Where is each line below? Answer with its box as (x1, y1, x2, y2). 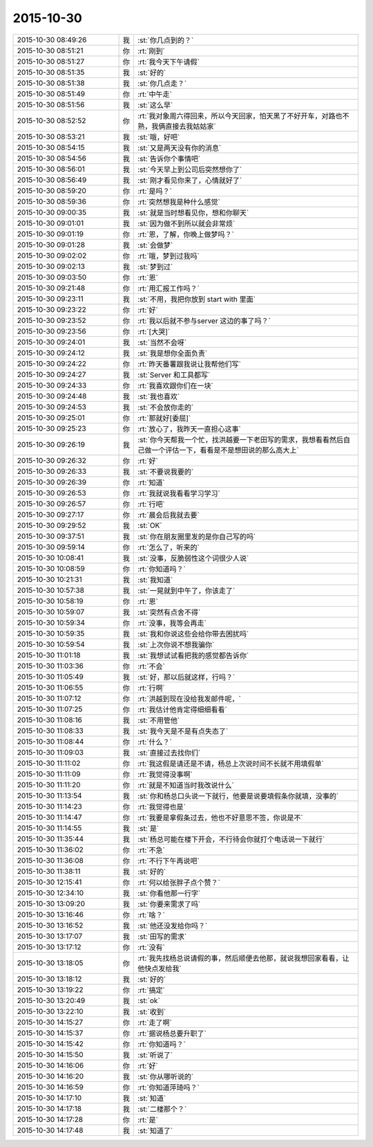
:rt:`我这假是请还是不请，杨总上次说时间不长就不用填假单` (137, 758, 324, 768)
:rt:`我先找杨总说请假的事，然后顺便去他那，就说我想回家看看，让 (137, 953, 350, 963)
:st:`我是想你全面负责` (137, 348, 208, 358)
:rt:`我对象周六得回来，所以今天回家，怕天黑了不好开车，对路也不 (137, 111, 350, 120)
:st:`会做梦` (137, 240, 173, 250)
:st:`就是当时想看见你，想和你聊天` (137, 208, 249, 217)
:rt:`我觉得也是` (137, 802, 186, 811)
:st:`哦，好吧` (137, 132, 180, 142)
